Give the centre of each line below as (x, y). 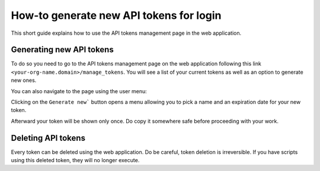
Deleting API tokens (48, 138)
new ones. (24, 80)
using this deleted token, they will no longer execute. (75, 160)
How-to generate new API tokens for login (116, 15)
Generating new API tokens (62, 50)
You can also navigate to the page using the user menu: (79, 91)
